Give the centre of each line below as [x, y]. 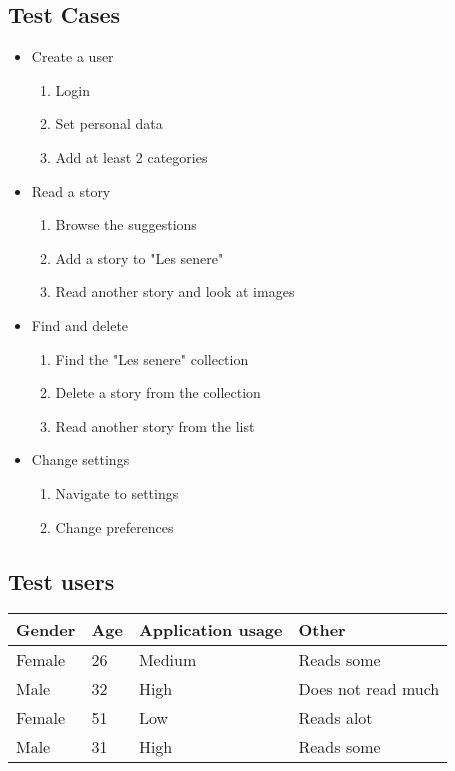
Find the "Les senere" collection [152, 358]
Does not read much [369, 689]
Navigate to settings [117, 492]
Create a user [72, 56]
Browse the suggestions [126, 224]
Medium [167, 660]
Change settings [80, 459]
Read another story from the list [155, 425]
